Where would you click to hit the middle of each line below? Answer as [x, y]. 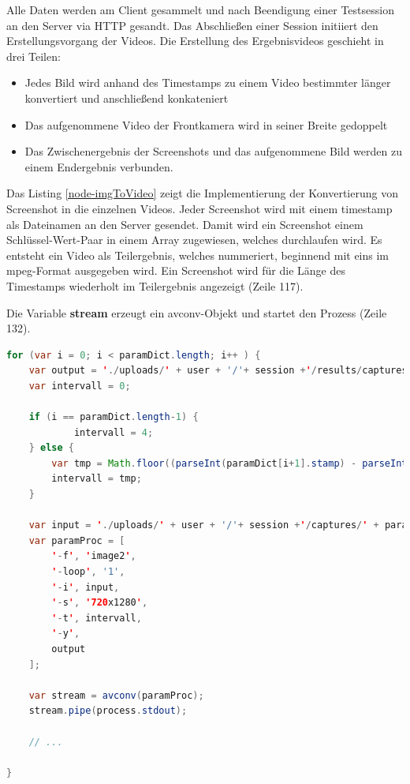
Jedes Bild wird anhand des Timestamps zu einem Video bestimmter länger [208, 83]
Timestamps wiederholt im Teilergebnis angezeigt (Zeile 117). [155, 285]
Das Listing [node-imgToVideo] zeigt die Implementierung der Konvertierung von [202, 193]
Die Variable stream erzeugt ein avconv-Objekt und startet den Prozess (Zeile [197, 312]
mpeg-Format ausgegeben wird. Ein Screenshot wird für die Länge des [176, 270]
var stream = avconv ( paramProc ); [116, 695]
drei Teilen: [34, 56]
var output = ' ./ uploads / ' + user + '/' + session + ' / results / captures [218, 371]
